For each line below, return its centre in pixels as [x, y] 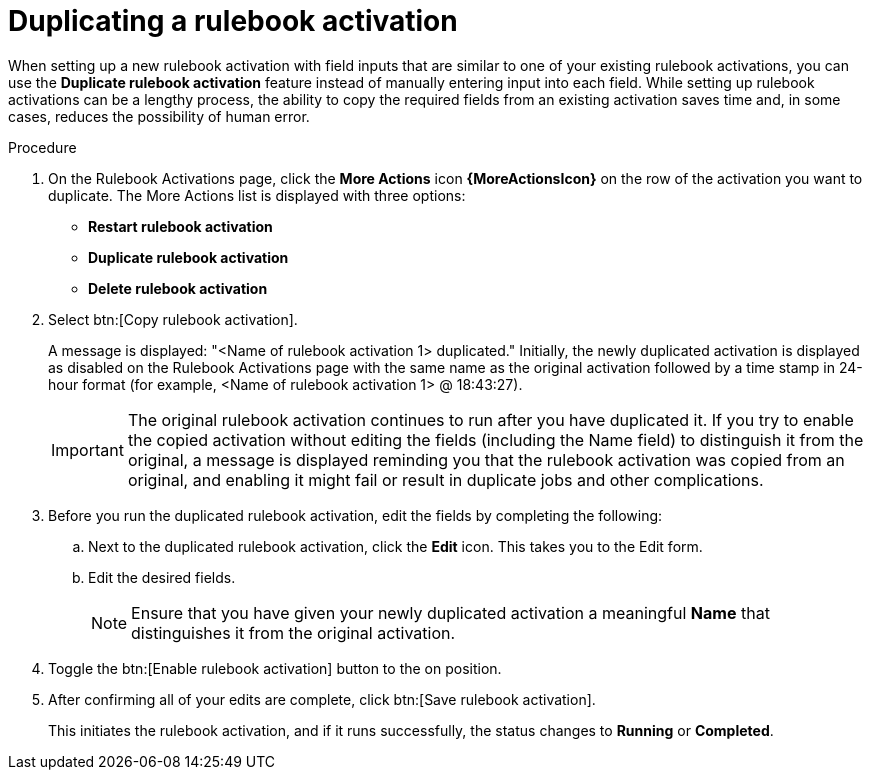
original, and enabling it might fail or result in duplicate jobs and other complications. [445, 479]
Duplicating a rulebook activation [233, 21]
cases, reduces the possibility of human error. [159, 116]
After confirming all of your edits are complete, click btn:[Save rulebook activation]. [322, 699]
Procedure [42, 147]
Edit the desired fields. [162, 577]
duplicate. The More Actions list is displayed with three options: [257, 195]
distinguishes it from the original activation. [293, 632]
